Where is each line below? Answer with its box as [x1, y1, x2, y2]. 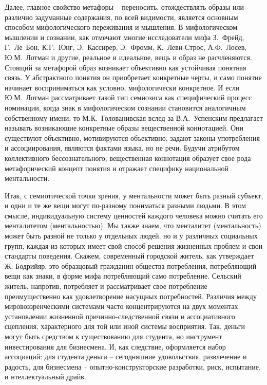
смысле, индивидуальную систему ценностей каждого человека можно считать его [5, 210, 263, 221]
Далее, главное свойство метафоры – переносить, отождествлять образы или [5, 2, 244, 12]
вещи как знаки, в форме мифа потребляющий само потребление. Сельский [5, 270, 241, 281]
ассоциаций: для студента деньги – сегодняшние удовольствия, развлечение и [5, 351, 247, 362]
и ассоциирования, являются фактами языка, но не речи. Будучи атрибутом [5, 142, 240, 153]
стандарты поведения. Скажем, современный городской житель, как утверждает [5, 250, 254, 261]
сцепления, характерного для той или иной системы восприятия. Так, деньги [5, 321, 245, 332]
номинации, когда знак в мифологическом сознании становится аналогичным [5, 102, 246, 113]
